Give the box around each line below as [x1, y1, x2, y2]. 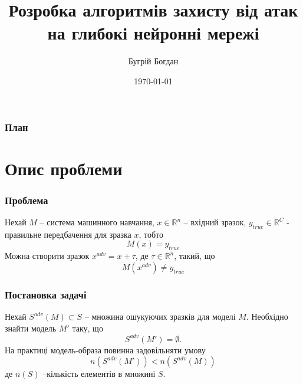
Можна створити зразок [5, 250, 90, 262]
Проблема [5, 192, 48, 207]
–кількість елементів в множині [42, 367, 156, 380]
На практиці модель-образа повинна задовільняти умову [5, 343, 206, 356]
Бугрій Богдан [128, 55, 179, 67]
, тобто [139, 228, 164, 240]
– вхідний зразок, [183, 216, 246, 228]
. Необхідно [246, 310, 288, 323]
